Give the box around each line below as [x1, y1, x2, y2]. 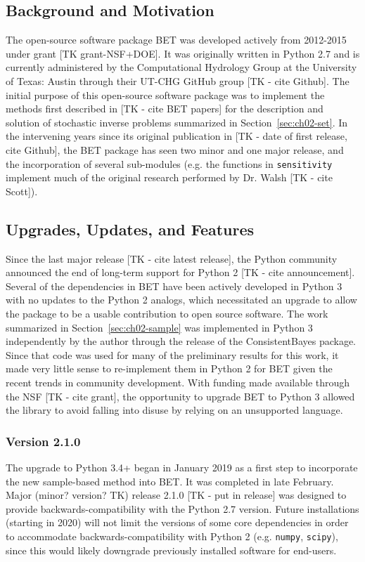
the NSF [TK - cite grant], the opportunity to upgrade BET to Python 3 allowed [6, 388, 355, 403]
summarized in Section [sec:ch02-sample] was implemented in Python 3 [6, 320, 313, 334]
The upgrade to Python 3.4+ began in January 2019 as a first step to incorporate [6, 459, 358, 474]
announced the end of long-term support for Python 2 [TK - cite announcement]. [6, 265, 355, 280]
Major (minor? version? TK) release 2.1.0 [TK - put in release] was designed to [6, 488, 347, 502]
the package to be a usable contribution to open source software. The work [6, 306, 328, 320]
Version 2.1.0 [6, 432, 81, 450]
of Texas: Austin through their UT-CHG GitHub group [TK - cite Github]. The [6, 73, 350, 88]
